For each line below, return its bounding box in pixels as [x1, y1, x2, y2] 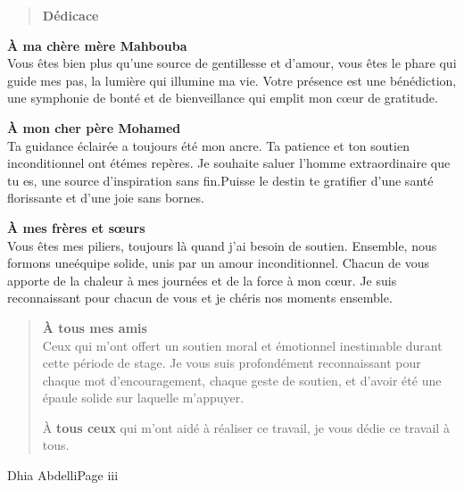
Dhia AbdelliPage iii [7, 466, 119, 485]
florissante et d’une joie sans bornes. [7, 188, 204, 207]
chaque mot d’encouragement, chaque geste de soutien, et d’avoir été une [42, 370, 442, 389]
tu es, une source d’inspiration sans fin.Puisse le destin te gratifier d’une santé [7, 170, 434, 189]
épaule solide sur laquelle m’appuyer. [42, 388, 244, 407]
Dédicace [42, 6, 99, 24]
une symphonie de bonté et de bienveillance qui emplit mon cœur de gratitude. [7, 88, 438, 107]
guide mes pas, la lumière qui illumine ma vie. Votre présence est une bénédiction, [7, 71, 457, 89]
